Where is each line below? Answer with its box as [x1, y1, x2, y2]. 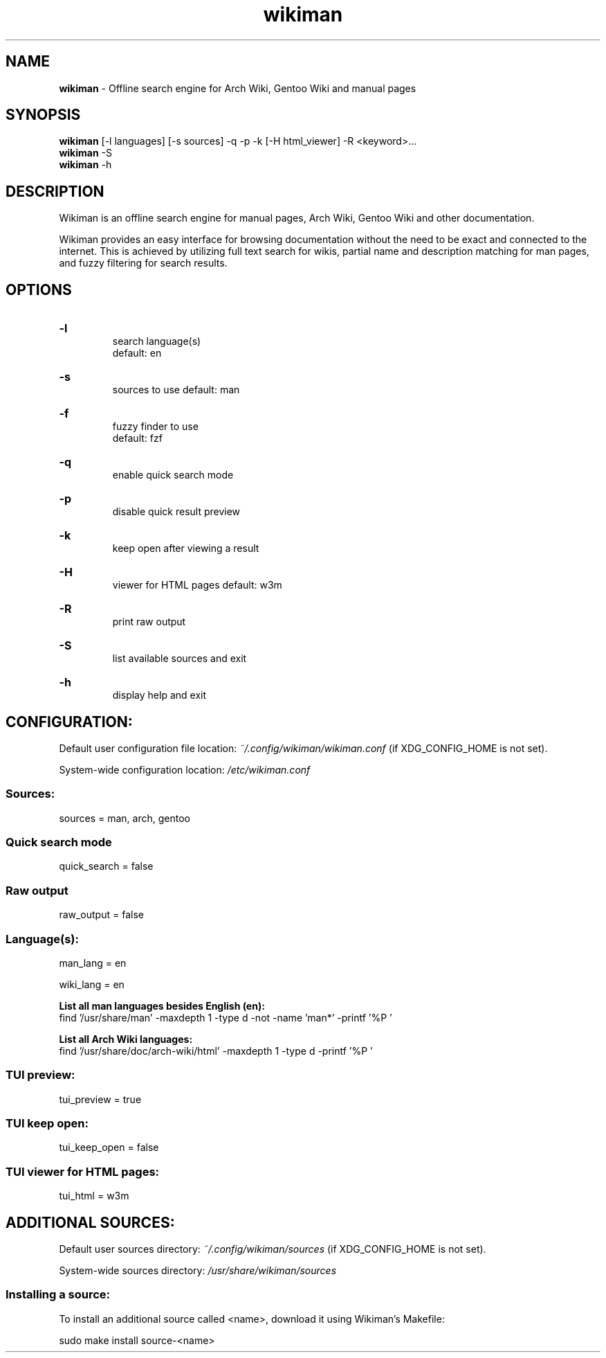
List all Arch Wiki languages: [59, 1033, 193, 1045]
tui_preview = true [59, 1093, 142, 1105]
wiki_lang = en [59, 978, 125, 990]
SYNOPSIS [6, 106, 81, 124]
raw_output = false [59, 909, 144, 921]
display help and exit [112, 689, 207, 702]
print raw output [112, 616, 186, 628]
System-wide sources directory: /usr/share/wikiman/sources [59, 1265, 337, 1277]
